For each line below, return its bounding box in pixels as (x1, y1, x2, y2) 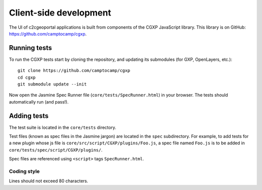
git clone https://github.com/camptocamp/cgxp (17, 68, 131, 73)
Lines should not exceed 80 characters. (9, 178, 88, 184)
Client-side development (9, 7, 112, 18)
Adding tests (9, 112, 49, 120)
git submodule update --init (17, 82, 87, 87)
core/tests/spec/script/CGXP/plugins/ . (9, 147, 103, 153)
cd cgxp (17, 74, 36, 80)
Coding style (9, 168, 40, 175)
